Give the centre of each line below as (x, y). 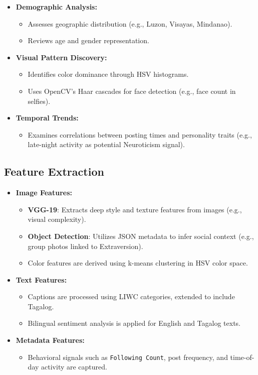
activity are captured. (74, 367)
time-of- (242, 357)
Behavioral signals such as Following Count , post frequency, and (128, 357)
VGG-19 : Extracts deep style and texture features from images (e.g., (135, 209)
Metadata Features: (50, 340)
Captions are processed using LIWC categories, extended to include (131, 296)
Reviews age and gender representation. (88, 40)
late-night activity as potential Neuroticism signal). (106, 144)
